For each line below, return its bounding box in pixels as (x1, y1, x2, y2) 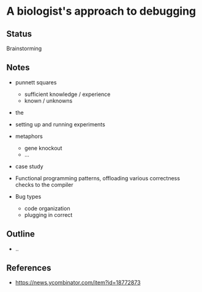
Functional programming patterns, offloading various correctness (15, 174, 181, 181)
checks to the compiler (15, 181, 73, 188)
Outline (6, 229, 35, 239)
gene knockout (24, 144, 62, 151)
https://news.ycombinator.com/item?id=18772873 (15, 279, 141, 287)
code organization (24, 205, 70, 212)
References (6, 263, 51, 273)
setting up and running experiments (15, 120, 105, 128)
